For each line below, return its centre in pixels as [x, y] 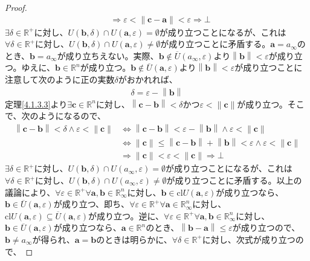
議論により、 [30, 192]
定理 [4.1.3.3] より [36, 104]
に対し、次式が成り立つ [249, 239]
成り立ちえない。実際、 [112, 55]
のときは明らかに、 [134, 239]
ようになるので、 [72, 116]
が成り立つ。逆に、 [126, 215]
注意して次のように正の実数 [60, 79]
